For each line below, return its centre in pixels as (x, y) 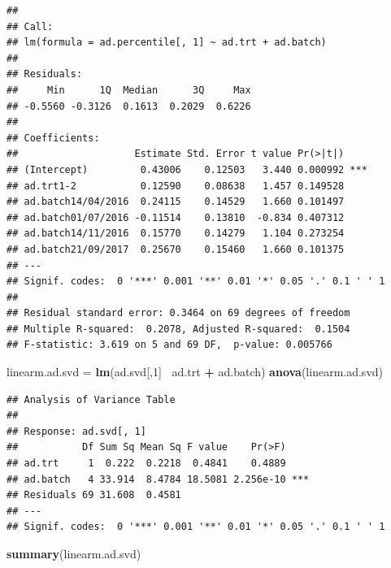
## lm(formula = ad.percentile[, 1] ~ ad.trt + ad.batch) (167, 43)
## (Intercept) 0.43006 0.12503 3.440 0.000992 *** (187, 169)
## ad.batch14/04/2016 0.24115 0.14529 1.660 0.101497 (176, 202)
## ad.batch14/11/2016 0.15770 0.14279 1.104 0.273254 (176, 234)
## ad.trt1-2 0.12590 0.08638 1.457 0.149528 (176, 186)
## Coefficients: (53, 138)
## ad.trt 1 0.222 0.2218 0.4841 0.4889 (146, 464)
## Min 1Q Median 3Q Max (129, 90)
